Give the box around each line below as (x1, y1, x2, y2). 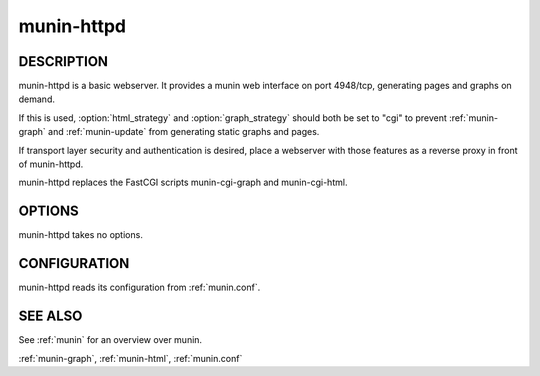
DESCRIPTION (18, 53, 109, 70)
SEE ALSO (18, 308, 83, 325)
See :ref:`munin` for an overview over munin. (18, 334, 203, 346)
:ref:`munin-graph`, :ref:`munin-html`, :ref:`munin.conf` (18, 352, 243, 364)
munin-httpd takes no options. (18, 229, 144, 241)
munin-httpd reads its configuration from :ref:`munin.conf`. (18, 281, 261, 294)
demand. (18, 93, 55, 105)
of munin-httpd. (18, 158, 84, 170)
